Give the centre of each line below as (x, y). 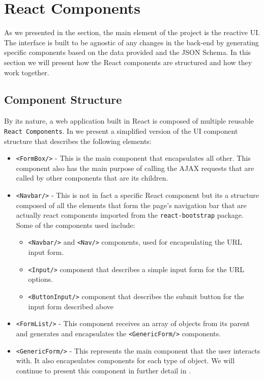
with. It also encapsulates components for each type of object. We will (125, 360)
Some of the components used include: (76, 225)
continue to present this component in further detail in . (104, 370)
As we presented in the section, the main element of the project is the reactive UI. (132, 32)
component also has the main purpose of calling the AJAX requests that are (135, 168)
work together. (27, 72)
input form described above (71, 306)
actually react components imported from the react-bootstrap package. (130, 215)
